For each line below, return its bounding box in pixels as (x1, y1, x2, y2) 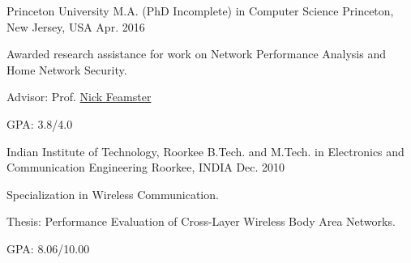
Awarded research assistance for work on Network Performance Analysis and (6, 45, 386, 62)
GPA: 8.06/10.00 (6, 240, 90, 257)
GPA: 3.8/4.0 (6, 115, 73, 132)
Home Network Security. (6, 61, 127, 78)
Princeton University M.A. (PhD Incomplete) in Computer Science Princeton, (6, 2, 394, 19)
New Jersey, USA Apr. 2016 (6, 18, 145, 35)
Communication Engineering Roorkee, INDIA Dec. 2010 (6, 159, 285, 176)
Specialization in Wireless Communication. (6, 185, 219, 202)
